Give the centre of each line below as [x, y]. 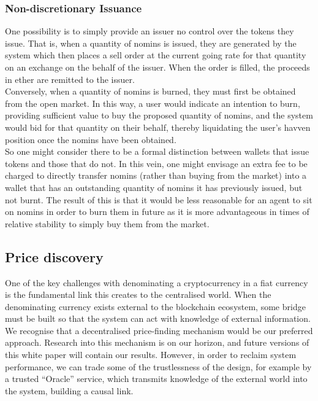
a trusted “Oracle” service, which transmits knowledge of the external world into [156, 379]
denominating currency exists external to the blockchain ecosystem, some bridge [155, 306]
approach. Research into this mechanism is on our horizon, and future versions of [157, 342]
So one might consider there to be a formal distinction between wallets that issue [157, 151]
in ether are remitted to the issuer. [70, 79]
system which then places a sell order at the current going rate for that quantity [156, 55]
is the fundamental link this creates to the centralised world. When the [138, 294]
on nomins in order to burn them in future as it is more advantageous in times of [157, 212]
